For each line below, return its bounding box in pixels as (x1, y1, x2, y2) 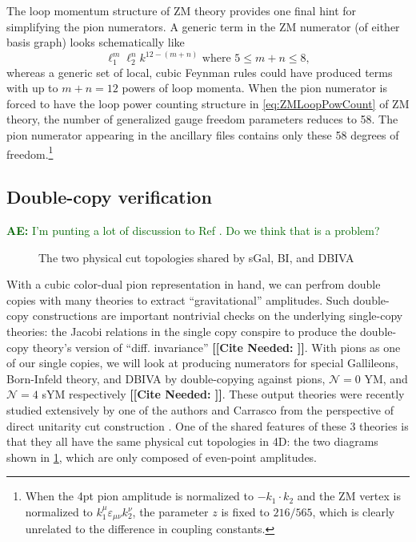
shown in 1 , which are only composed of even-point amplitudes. (6, 448, 318, 465)
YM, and (364, 370, 408, 386)
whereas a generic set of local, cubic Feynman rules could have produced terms (6, 63, 393, 80)
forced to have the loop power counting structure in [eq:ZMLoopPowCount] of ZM (6, 95, 410, 111)
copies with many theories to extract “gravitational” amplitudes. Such (6, 291, 350, 308)
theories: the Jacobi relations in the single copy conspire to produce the (6, 323, 357, 340)
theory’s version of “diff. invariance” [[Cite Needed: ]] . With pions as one (32, 338, 401, 355)
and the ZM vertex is (297, 487, 401, 504)
